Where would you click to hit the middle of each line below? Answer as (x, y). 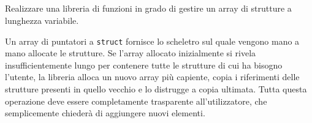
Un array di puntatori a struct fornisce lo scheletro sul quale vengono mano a (152, 41)
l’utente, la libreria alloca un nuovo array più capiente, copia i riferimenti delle (152, 77)
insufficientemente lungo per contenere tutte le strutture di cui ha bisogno (144, 65)
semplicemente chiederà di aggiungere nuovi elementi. (105, 113)
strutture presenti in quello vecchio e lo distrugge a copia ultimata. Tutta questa (156, 89)
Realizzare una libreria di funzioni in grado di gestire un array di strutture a (148, 8)
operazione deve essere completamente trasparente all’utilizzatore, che (136, 101)
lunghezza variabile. (42, 20)
